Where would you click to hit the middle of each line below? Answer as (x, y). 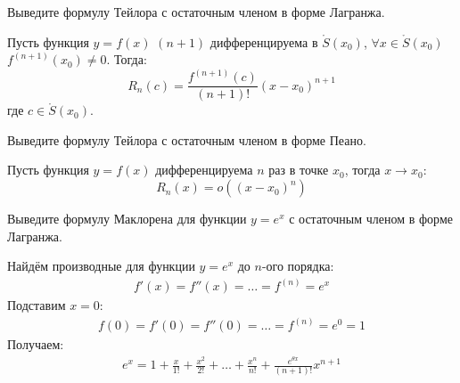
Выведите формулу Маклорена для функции (127, 219)
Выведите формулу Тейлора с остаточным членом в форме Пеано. (187, 139)
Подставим (37, 305)
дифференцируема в (264, 41)
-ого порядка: (298, 266)
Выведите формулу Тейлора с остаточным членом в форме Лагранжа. (196, 12)
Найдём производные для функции (101, 266)
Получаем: (36, 344)
